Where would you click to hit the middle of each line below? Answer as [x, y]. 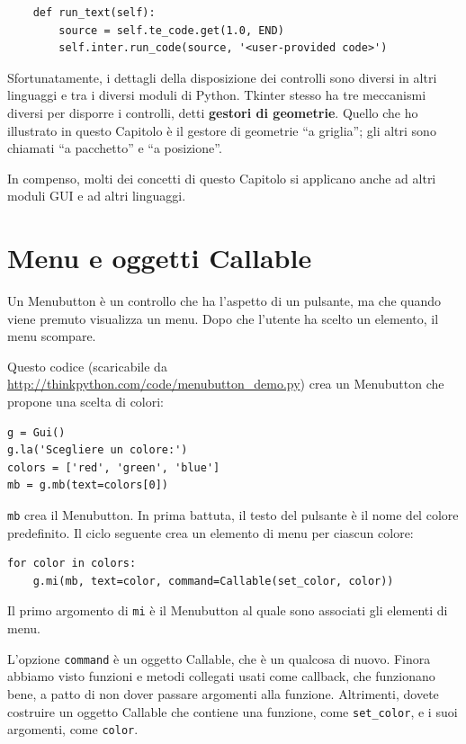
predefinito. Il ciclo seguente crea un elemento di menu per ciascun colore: [211, 532]
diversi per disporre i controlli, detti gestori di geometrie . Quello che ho [213, 112]
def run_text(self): [94, 13]
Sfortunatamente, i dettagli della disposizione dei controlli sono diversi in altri [222, 77]
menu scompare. [52, 336]
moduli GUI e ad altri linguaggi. [97, 196]
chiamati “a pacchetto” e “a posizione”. [115, 148]
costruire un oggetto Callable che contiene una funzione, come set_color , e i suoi [233, 711]
